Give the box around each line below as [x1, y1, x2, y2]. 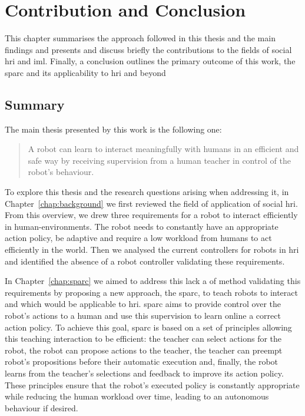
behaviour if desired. [5, 401, 78, 414]
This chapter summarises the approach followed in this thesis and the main [5, 32, 276, 44]
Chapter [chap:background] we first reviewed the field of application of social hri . [5, 197, 298, 209]
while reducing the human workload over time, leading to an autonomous [5, 390, 269, 402]
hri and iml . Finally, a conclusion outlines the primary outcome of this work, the [5, 55, 296, 67]
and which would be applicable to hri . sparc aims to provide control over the [5, 298, 281, 310]
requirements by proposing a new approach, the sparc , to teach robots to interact [5, 286, 298, 298]
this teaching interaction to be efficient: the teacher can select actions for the [5, 332, 282, 345]
